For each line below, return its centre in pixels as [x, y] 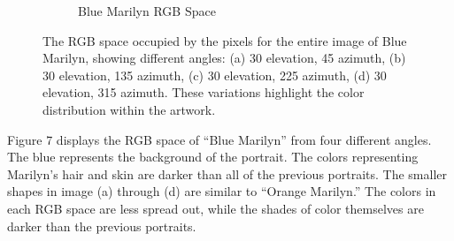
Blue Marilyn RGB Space [147, 11]
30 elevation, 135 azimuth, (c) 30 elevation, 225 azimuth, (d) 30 [215, 75]
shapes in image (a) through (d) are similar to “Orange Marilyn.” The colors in [222, 191]
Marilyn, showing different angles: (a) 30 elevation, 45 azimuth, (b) [224, 58]
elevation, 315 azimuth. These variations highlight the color [204, 92]
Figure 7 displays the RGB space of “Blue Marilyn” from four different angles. [219, 139]
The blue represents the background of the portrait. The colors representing [213, 157]
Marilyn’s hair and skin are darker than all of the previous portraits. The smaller [227, 173]
